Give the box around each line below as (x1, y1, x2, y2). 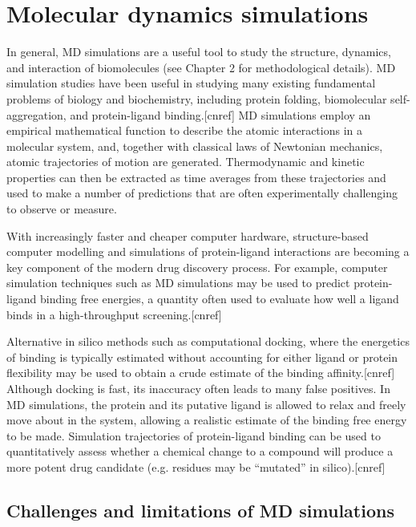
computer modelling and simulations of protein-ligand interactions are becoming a (6, 243, 410, 260)
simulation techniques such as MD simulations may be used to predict (6, 274, 350, 291)
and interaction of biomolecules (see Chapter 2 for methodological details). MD (6, 59, 396, 75)
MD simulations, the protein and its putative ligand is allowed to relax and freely (6, 395, 406, 412)
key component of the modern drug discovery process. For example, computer (6, 258, 388, 275)
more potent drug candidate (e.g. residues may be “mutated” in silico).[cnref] (6, 458, 386, 475)
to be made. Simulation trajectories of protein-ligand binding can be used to (6, 427, 381, 444)
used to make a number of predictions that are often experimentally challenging (6, 184, 398, 201)
